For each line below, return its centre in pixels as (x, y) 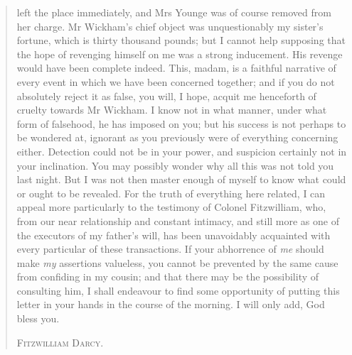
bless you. (38, 318)
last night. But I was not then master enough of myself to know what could (181, 179)
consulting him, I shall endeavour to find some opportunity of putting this (178, 290)
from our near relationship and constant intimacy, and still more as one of (178, 220)
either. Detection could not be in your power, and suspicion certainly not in (182, 151)
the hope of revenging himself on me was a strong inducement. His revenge (180, 54)
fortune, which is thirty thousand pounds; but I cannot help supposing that (181, 40)
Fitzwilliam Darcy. (60, 342)
